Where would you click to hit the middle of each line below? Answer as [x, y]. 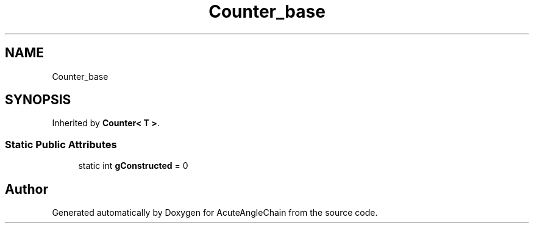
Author [27, 189]
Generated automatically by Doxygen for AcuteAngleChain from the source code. [215, 213]
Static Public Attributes [61, 144]
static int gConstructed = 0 [133, 166]
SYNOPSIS [38, 100]
